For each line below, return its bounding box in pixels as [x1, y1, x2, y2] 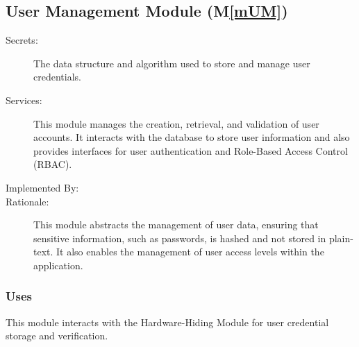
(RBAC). [33, 157, 72, 171]
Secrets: [6, 33, 38, 47]
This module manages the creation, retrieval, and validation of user [33, 116, 319, 130]
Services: [6, 92, 42, 107]
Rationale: [6, 194, 49, 208]
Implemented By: [6, 180, 79, 194]
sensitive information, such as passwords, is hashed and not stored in [33, 230, 326, 245]
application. [33, 257, 83, 272]
